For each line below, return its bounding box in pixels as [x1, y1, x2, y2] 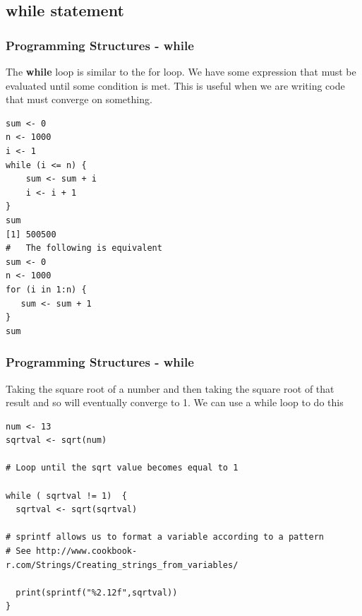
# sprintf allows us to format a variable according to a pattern [6, 532, 325, 543]
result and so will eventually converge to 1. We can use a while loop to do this [6, 395, 344, 410]
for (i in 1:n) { [6, 284, 87, 295]
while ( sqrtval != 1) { [6, 490, 127, 501]
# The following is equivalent [6, 243, 162, 254]
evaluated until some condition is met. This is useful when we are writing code [6, 78, 345, 93]
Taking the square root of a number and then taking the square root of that [6, 381, 334, 396]
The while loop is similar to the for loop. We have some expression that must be [6, 64, 356, 78]
